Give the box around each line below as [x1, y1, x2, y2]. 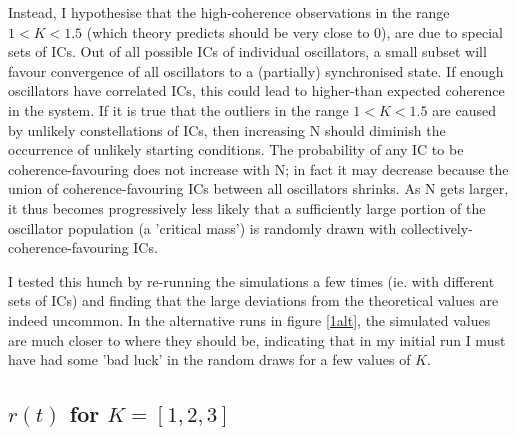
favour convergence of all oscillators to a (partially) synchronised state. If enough [8, 60, 504, 81]
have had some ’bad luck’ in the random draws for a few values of [8, 349, 411, 370]
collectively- [400, 217, 473, 238]
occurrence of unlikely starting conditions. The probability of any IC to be [8, 139, 464, 160]
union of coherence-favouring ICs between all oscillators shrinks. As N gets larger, [8, 178, 509, 199]
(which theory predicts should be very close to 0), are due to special [86, 21, 503, 42]
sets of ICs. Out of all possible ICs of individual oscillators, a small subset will [8, 41, 487, 62]
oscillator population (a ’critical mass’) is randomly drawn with [8, 217, 397, 238]
